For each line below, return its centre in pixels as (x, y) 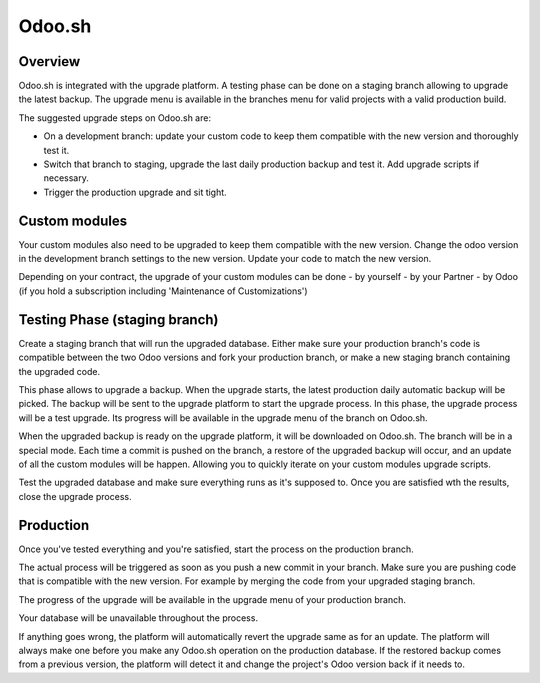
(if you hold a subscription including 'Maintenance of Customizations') (163, 291)
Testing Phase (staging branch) (118, 319)
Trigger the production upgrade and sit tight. (135, 192)
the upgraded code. (59, 371)
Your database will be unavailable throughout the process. (138, 618)
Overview (49, 61)
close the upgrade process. (75, 496)
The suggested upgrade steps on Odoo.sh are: (115, 117)
